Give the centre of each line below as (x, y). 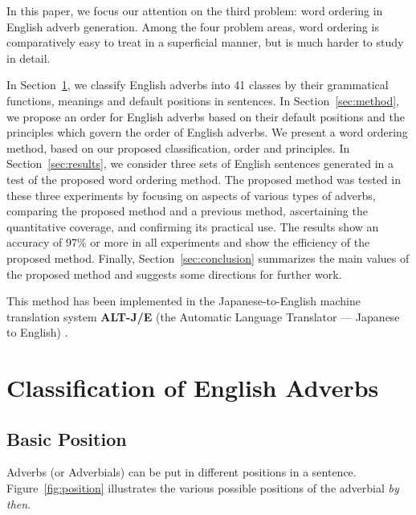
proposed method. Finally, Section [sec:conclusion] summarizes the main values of (208, 257)
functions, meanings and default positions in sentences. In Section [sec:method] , (203, 100)
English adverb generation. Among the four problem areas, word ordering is (193, 26)
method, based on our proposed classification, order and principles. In (178, 147)
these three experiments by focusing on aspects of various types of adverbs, (191, 195)
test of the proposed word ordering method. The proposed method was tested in (204, 179)
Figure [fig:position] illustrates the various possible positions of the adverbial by (203, 488)
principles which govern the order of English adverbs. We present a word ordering (207, 132)
